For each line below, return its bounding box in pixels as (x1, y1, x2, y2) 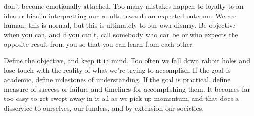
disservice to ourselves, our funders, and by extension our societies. (4, 102, 204, 113)
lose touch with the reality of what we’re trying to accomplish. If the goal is (4, 65, 231, 75)
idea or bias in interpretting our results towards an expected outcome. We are (4, 10, 237, 20)
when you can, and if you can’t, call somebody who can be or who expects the (4, 29, 238, 39)
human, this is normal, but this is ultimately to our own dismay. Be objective (4, 20, 235, 30)
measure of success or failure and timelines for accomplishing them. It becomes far (4, 83, 250, 94)
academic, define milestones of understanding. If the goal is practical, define (4, 74, 231, 84)
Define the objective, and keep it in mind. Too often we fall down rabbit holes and (4, 55, 250, 65)
